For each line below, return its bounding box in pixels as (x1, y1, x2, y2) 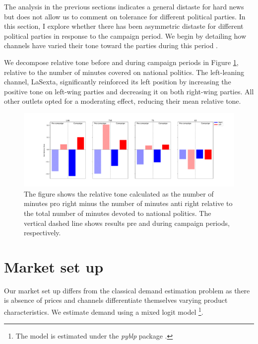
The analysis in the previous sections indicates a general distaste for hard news (4, 1, 244, 11)
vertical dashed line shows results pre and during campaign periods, (24, 217, 230, 228)
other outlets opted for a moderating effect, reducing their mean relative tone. (4, 96, 241, 106)
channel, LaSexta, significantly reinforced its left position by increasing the (4, 76, 231, 87)
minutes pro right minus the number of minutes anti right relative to (24, 198, 233, 208)
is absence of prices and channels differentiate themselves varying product (4, 295, 228, 305)
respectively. (24, 227, 61, 238)
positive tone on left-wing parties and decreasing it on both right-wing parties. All (4, 86, 254, 96)
